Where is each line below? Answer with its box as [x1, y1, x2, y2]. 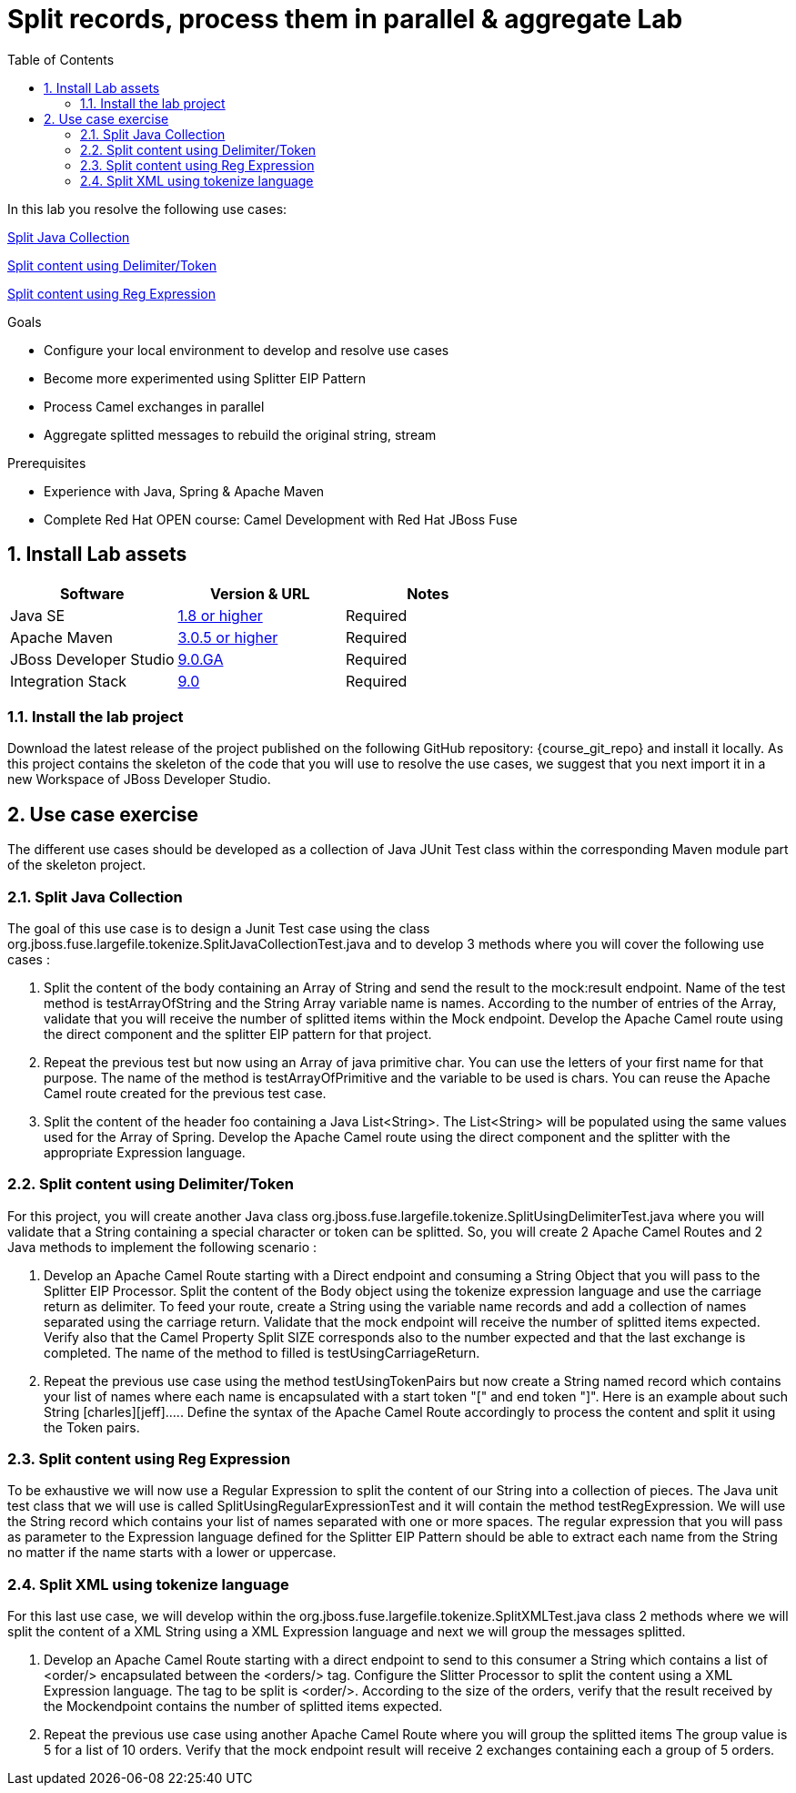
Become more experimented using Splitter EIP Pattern [44, 370, 367, 386]
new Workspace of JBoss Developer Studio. [7, 771, 271, 788]
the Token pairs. [44, 1419, 140, 1435]
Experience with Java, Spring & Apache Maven [44, 483, 325, 499]
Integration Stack [10, 671, 127, 690]
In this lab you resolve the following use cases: [7, 200, 287, 217]
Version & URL [209, 584, 310, 603]
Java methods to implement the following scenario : [7, 1238, 317, 1255]
